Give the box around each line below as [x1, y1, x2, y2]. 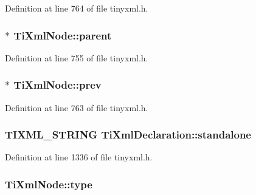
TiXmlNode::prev [13, 77, 102, 92]
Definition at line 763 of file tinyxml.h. [5, 101, 148, 114]
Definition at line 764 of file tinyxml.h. [5, 2, 148, 14]
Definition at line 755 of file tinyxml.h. [5, 51, 148, 64]
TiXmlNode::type [5, 176, 92, 191]
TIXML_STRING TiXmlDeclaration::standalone [5, 127, 251, 142]
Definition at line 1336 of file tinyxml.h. [5, 151, 153, 163]
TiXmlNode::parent [13, 27, 112, 43]
